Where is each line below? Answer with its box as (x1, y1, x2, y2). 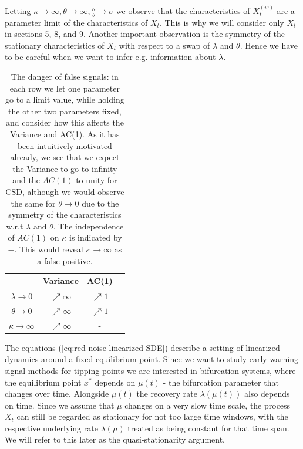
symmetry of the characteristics (8, 208, 122, 221)
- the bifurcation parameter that (163, 376, 279, 388)
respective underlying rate (5, 421, 98, 434)
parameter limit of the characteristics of (5, 16, 148, 28)
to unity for (76, 174, 117, 186)
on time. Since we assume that (5, 399, 115, 411)
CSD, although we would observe (5, 185, 124, 197)
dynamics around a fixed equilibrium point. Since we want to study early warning (5, 353, 299, 365)
